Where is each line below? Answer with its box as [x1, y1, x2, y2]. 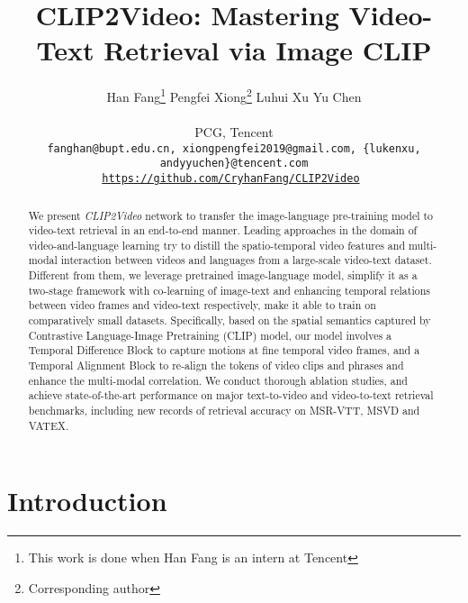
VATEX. [28, 417, 69, 433]
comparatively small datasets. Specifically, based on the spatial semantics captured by [28, 313, 431, 328]
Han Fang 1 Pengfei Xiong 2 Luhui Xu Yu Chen [106, 85, 362, 105]
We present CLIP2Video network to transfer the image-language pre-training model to [28, 207, 433, 223]
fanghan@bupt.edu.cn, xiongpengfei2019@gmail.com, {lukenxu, [47, 142, 421, 155]
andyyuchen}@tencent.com [159, 157, 309, 170]
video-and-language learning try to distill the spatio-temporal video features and [28, 237, 405, 252]
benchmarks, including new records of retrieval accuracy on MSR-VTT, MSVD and [28, 403, 420, 418]
